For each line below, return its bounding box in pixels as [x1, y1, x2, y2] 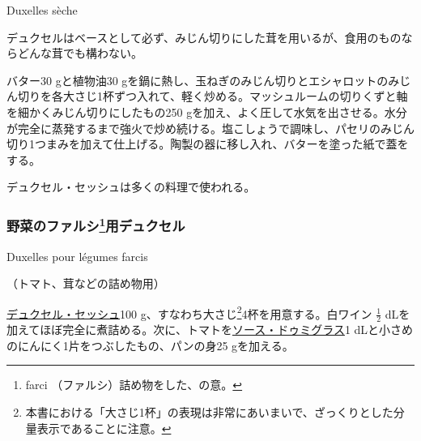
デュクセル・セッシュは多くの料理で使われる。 [6, 178, 256, 195]
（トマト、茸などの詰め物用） [6, 275, 165, 292]
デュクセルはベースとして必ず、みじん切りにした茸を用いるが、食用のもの [6, 28, 402, 45]
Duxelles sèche [6, 2, 78, 18]
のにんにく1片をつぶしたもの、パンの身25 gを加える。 [6, 336, 294, 353]
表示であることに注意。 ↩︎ [36, 419, 172, 436]
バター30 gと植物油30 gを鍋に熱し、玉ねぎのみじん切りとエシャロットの [6, 71, 389, 88]
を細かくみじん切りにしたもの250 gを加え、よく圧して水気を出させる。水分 [6, 103, 407, 120]
